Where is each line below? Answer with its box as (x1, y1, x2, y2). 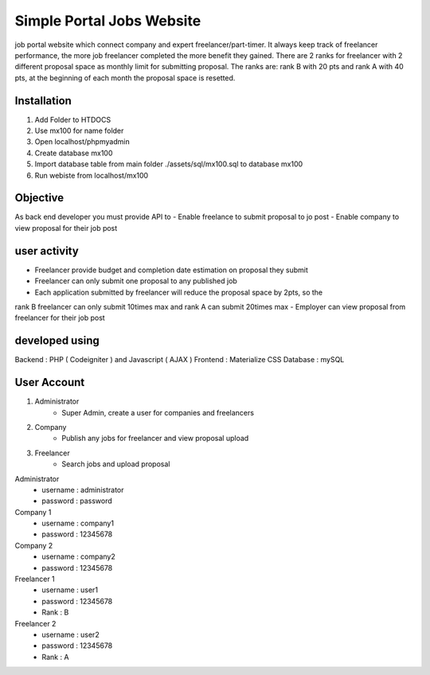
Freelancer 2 (14, 618, 57, 628)
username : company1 (41, 518, 115, 529)
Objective (14, 191, 64, 205)
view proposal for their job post (14, 223, 118, 232)
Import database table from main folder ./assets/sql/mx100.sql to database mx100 (34, 159, 303, 169)
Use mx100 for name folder (34, 126, 124, 135)
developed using (14, 334, 100, 348)
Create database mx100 (34, 148, 113, 158)
